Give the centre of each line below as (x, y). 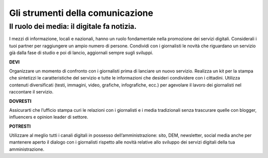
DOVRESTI (20, 101)
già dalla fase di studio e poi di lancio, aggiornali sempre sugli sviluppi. (81, 53)
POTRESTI (20, 126)
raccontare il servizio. (32, 92)
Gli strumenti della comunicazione (81, 13)
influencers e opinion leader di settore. (49, 117)
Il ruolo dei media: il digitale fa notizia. (73, 26)
